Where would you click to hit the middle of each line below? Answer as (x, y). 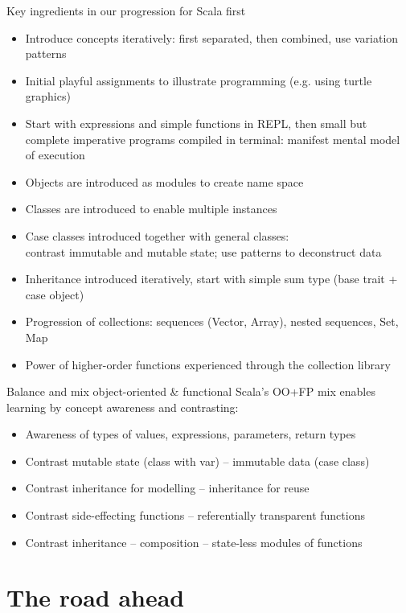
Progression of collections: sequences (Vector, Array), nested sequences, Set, (212, 321)
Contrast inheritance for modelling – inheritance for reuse (167, 488)
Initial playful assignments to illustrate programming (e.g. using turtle (199, 80)
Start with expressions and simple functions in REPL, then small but (196, 123)
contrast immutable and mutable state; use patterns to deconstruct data (203, 251)
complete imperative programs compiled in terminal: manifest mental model (213, 139)
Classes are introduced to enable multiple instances (151, 209)
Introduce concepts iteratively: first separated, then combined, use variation (212, 37)
